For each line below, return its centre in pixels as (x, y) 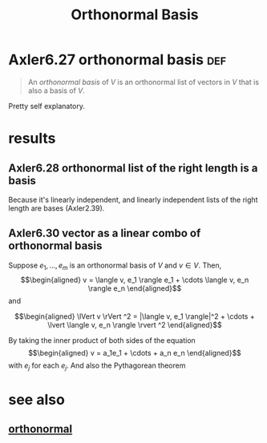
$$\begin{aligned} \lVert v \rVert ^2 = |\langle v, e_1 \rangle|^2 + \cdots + (135, 316)
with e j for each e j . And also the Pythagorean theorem (97, 366)
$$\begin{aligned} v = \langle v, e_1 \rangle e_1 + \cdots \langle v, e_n (135, 280)
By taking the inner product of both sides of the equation (102, 340)
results (32, 139)
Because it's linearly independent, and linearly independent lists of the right (133, 199)
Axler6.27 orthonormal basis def (117, 60)
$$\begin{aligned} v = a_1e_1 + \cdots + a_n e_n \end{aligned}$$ (135, 352)
